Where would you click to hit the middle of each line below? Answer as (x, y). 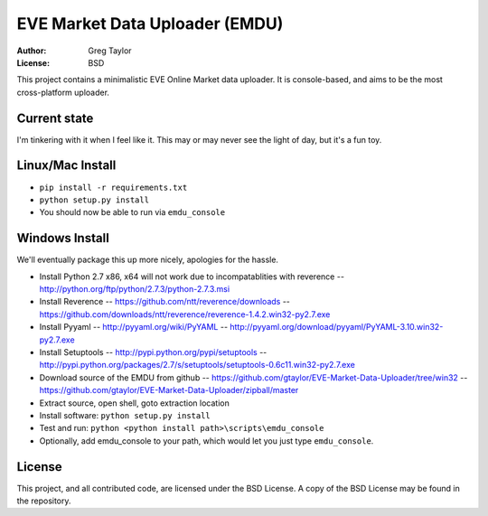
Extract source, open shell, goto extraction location (134, 403)
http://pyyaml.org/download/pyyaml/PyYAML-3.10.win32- (337, 327)
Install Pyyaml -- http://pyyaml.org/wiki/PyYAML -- (134, 327)
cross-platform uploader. (63, 92)
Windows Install (63, 238)
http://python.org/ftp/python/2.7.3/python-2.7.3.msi (135, 289)
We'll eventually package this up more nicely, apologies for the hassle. (148, 260)
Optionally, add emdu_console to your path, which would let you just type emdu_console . (206, 441)
